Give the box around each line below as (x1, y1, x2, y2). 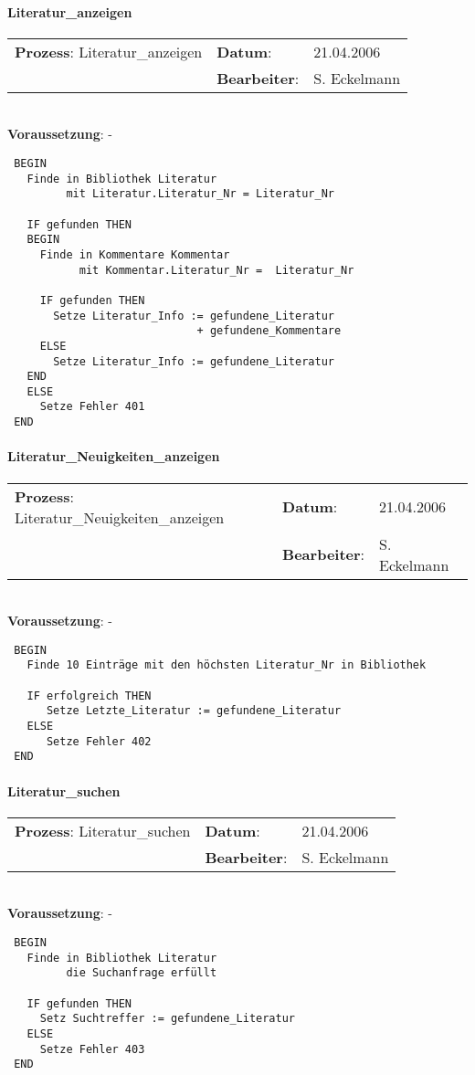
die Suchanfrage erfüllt (66, 966, 217, 980)
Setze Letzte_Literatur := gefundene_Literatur (46, 704, 342, 718)
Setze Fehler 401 (39, 400, 145, 414)
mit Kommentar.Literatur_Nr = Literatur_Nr (79, 263, 354, 277)
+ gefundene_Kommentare (196, 324, 342, 338)
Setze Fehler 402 (46, 734, 152, 748)
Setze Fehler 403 (39, 1042, 145, 1056)
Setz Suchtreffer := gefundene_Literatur (39, 1012, 295, 1026)
